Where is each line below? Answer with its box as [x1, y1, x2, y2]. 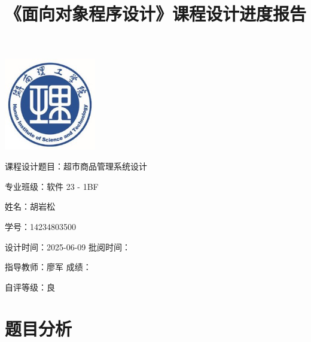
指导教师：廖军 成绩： [5, 261, 92, 273]
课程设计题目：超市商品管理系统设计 [5, 160, 147, 172]
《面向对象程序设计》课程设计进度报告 [5, 1, 307, 26]
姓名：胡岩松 [5, 200, 55, 213]
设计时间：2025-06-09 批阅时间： [5, 240, 130, 253]
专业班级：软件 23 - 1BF [5, 180, 99, 192]
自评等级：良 [5, 280, 55, 293]
